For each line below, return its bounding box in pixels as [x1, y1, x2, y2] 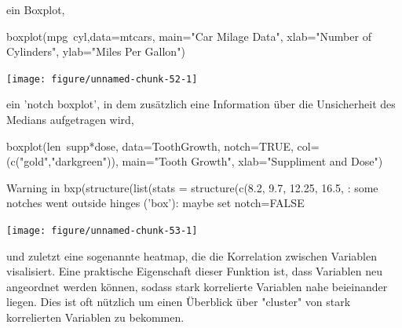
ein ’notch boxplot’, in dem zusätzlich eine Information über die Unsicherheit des [6, 96, 396, 112]
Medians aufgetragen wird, [6, 111, 134, 128]
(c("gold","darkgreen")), [6, 153, 119, 169]
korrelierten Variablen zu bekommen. [6, 309, 185, 326]
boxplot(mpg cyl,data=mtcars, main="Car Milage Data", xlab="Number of [6, 27, 371, 44]
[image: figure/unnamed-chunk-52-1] [6, 73, 198, 85]
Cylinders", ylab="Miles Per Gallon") [6, 43, 185, 60]
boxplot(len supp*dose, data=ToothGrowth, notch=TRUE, [6, 137, 294, 154]
